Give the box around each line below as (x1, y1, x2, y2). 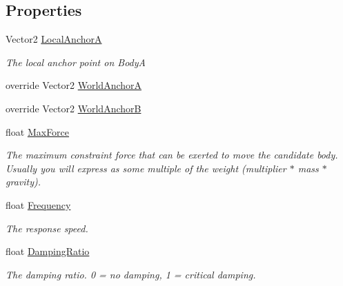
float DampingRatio (6, 244, 90, 258)
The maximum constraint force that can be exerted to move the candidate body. (6, 147, 338, 162)
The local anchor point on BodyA (6, 54, 146, 69)
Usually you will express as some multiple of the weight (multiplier (6, 161, 286, 175)
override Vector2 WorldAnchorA (6, 78, 142, 92)
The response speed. (6, 221, 88, 235)
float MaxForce (6, 124, 70, 139)
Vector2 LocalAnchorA (6, 32, 102, 46)
